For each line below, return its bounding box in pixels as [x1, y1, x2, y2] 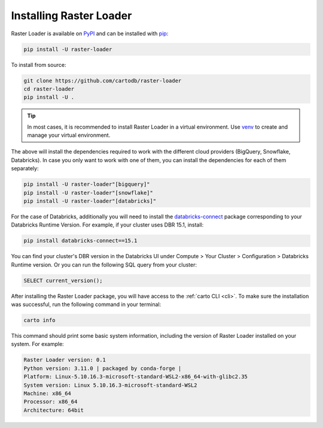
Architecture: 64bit [23, 406, 84, 414]
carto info [23, 317, 56, 324]
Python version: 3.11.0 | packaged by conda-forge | [23, 365, 182, 372]
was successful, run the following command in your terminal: [11, 301, 161, 308]
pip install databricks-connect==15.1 [23, 237, 138, 244]
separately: [11, 165, 39, 172]
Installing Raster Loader [11, 9, 132, 22]
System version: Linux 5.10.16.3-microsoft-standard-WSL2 [23, 381, 197, 389]
